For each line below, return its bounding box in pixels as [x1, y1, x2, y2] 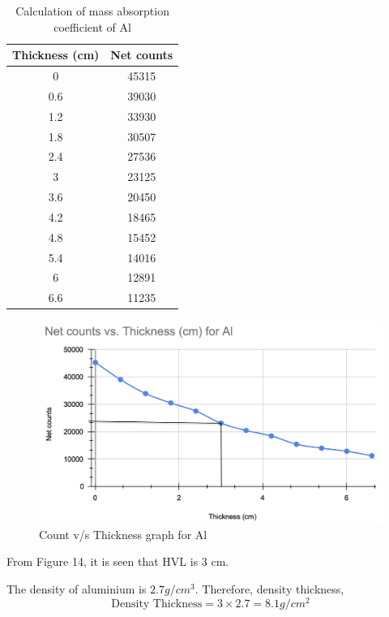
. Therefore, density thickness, [194, 580, 344, 598]
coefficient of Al [53, 18, 131, 35]
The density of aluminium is [6, 580, 147, 598]
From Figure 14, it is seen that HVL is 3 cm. [6, 553, 229, 570]
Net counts [110, 46, 173, 63]
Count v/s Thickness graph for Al [39, 525, 207, 542]
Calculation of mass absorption [15, 2, 169, 19]
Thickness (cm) [12, 46, 100, 63]
